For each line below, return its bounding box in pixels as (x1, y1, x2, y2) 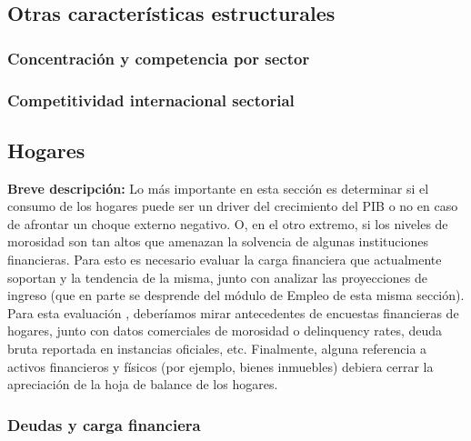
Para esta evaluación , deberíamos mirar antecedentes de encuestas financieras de (7, 303, 459, 322)
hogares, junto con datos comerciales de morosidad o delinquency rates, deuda (7, 321, 443, 340)
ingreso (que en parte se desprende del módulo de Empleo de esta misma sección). (7, 286, 465, 305)
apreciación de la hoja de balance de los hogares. (7, 375, 278, 394)
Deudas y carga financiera (7, 413, 201, 436)
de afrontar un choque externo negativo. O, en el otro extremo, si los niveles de (7, 214, 448, 233)
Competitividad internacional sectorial (7, 88, 295, 111)
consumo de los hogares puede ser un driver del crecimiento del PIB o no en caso (7, 196, 458, 215)
